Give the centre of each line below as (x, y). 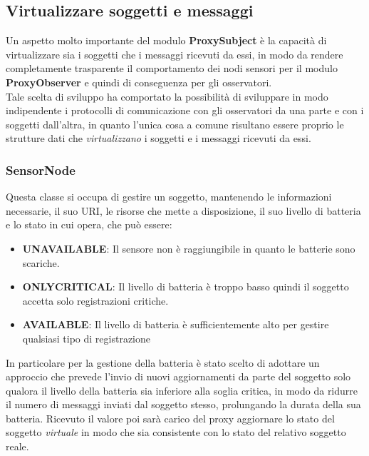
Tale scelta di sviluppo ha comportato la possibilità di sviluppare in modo (167, 96)
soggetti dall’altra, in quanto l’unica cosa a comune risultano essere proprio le (175, 124)
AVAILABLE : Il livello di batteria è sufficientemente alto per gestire (176, 324)
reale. (17, 446)
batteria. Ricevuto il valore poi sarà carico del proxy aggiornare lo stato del (170, 418)
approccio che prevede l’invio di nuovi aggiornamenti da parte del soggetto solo (178, 376)
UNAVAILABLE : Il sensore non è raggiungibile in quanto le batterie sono (189, 248)
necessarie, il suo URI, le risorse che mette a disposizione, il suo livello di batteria (183, 210)
